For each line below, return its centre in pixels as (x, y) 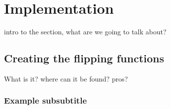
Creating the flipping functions (84, 58)
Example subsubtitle (46, 100)
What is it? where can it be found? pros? (66, 78)
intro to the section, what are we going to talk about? (85, 32)
